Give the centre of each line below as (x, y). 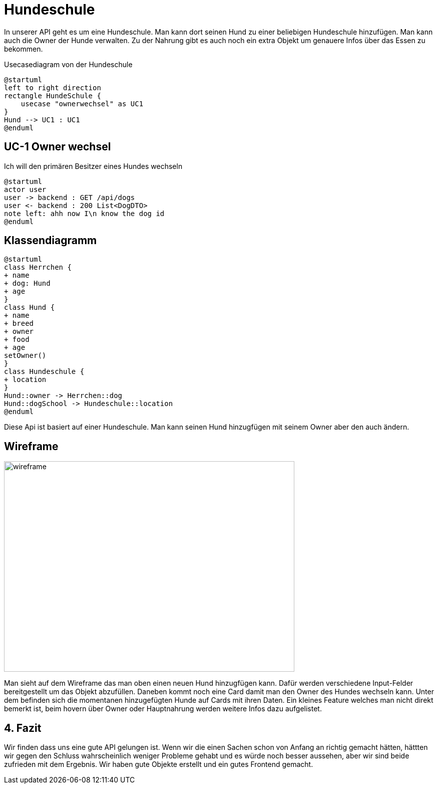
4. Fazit (23, 728)
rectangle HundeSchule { (53, 95)
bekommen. (24, 49)
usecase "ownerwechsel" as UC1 (82, 104)
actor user (25, 189)
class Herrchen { (38, 267)
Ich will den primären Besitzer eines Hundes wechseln (93, 166)
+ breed (19, 324)
